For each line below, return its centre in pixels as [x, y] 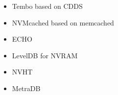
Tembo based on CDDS [47, 6]
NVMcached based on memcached [63, 22]
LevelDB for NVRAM [45, 55]
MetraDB [26, 88]
